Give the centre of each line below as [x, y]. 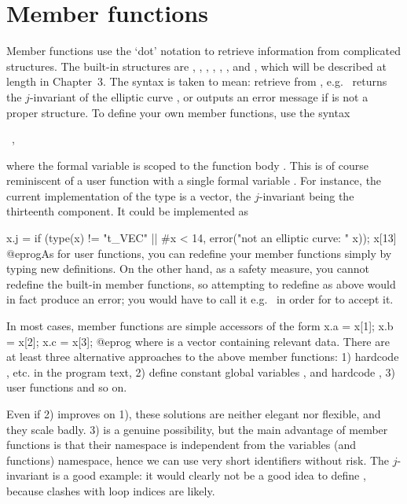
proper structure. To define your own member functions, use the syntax [178, 112]
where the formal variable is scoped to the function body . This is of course [187, 165]
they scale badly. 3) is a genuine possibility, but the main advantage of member [197, 429]
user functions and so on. [67, 387]
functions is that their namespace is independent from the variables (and [181, 445]
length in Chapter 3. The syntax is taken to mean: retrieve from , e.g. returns [197, 81]
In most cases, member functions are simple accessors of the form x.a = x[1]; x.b [200, 326]
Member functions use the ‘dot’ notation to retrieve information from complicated [204, 51]
